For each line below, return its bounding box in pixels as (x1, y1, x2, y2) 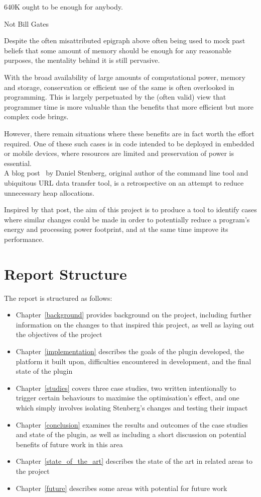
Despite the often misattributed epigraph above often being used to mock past (4, 35, 245, 46)
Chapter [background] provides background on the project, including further (16, 309, 251, 320)
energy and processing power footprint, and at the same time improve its (4, 224, 228, 234)
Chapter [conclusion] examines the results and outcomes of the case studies (16, 419, 248, 430)
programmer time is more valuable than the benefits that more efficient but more (4, 101, 253, 112)
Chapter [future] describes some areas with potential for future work (16, 482, 227, 493)
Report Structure (4, 263, 127, 284)
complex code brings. (4, 111, 69, 122)
